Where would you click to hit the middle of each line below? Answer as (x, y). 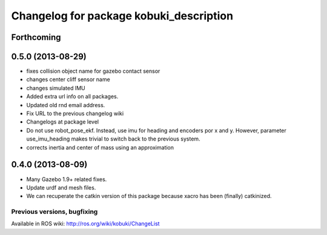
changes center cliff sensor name (68, 79)
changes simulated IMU (56, 88)
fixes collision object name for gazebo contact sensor (93, 71)
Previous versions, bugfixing (54, 212)
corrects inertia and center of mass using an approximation (100, 147)
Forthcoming (36, 37)
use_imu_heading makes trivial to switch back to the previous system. (113, 139)
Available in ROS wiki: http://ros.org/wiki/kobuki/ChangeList (85, 223)
